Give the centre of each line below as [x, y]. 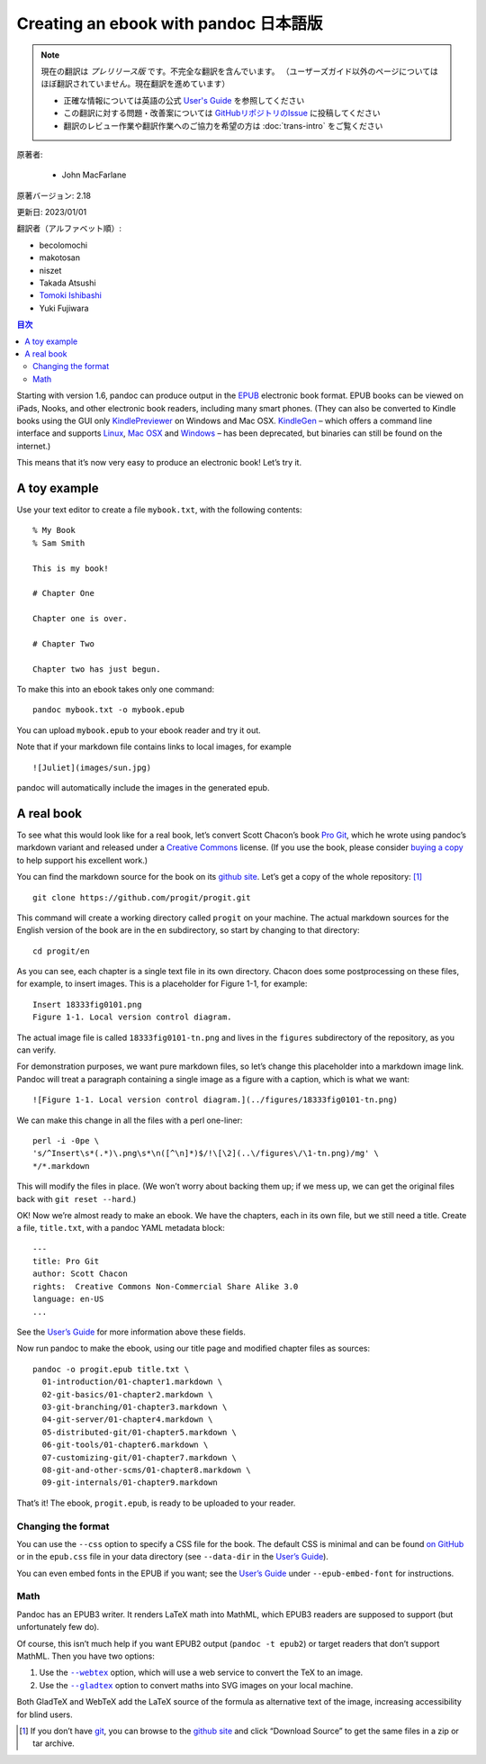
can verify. [36, 1050]
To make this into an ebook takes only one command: [116, 690]
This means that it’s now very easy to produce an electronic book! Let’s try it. [159, 463]
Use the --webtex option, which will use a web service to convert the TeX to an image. [201, 1673]
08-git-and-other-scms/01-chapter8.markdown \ [146, 1470]
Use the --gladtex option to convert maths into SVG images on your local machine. [196, 1685]
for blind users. [45, 1714]
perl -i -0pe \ [66, 1140]
